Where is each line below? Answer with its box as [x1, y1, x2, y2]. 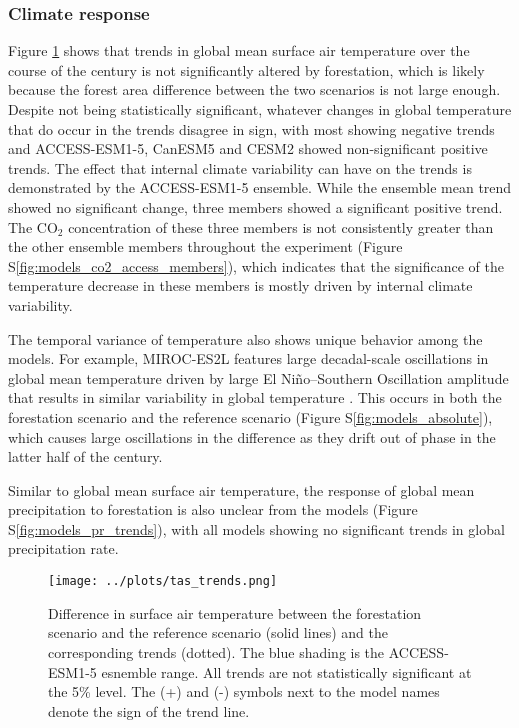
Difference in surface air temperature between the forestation [48, 602, 422, 623]
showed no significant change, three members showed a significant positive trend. [8, 196, 503, 217]
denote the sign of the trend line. [48, 700, 250, 721]
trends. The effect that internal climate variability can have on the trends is [8, 157, 472, 178]
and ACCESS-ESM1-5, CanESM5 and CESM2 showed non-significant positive [8, 138, 488, 159]
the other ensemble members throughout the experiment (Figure [8, 236, 403, 257]
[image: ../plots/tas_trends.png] [48, 574, 278, 589]
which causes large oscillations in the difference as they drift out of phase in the [8, 426, 496, 447]
